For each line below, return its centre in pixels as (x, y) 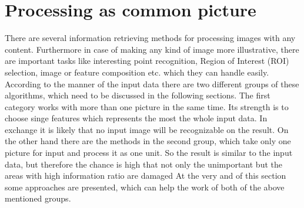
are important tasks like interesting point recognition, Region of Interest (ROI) (147, 61)
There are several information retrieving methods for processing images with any (150, 38)
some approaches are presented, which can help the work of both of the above (145, 187)
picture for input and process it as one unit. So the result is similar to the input (149, 153)
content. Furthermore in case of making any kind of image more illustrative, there (152, 49)
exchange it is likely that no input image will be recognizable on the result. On (147, 129)
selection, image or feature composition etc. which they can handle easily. (137, 72)
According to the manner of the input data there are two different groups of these (152, 83)
